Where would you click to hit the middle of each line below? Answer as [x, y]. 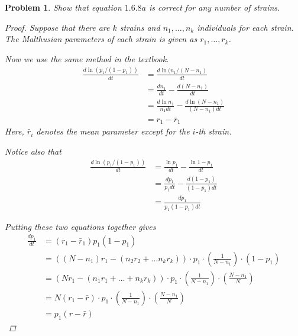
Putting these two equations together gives [80, 226]
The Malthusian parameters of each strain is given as [101, 39]
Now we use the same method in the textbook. [87, 58]
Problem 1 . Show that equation [63, 7]
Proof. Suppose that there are [57, 27]
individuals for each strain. [245, 27]
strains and [140, 27]
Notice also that [33, 151]
